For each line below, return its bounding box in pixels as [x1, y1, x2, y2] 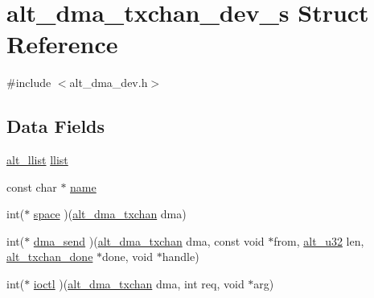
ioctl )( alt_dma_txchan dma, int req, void [33, 275, 245, 292]
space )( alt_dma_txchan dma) [33, 205, 187, 222]
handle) [162, 248, 199, 265]
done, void [102, 248, 154, 265]
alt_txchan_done [6, 248, 93, 265]
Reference [6, 27, 118, 60]
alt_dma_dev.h [69, 74, 148, 91]
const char [6, 178, 57, 195]
